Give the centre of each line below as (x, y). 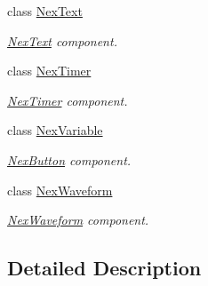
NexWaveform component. (78, 220)
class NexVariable (55, 130)
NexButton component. (69, 159)
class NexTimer (49, 71)
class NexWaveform (60, 190)
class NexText (45, 11)
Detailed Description (104, 268)
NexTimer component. (68, 100)
